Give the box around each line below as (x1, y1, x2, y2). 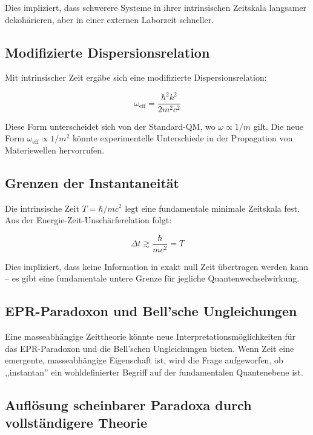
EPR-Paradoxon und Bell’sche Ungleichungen (5, 302, 297, 320)
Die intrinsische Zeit (5, 201, 79, 214)
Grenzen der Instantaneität (5, 173, 179, 192)
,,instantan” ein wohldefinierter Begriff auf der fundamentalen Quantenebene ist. (5, 365, 303, 378)
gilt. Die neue (253, 120, 303, 132)
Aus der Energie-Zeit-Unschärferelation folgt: (5, 214, 172, 226)
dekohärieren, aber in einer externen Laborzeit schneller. (5, 13, 214, 25)
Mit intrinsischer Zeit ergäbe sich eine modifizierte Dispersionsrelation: (5, 71, 267, 84)
